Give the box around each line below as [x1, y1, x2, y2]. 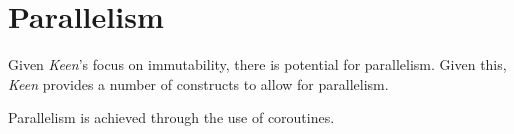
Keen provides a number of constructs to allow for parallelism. [8, 73, 389, 94]
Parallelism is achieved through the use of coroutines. [8, 107, 335, 128]
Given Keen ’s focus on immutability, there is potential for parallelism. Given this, [8, 54, 507, 75]
